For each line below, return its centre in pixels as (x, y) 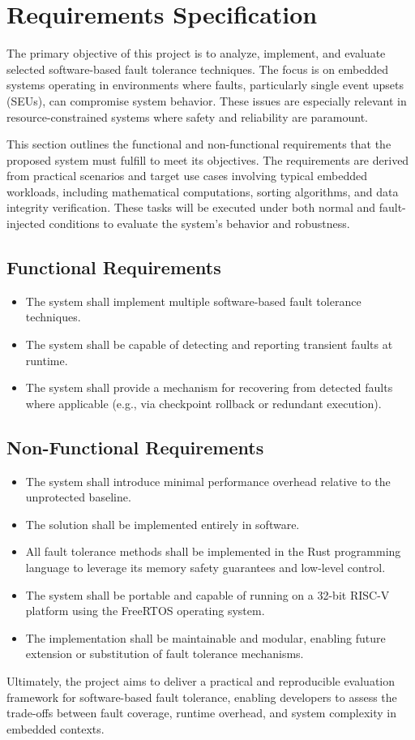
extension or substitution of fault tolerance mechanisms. (165, 654)
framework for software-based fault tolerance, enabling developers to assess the (202, 697)
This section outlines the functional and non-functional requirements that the (199, 144)
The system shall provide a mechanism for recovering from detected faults (209, 387)
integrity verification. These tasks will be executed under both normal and (191, 207)
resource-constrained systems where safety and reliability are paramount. (187, 116)
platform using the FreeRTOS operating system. (145, 611)
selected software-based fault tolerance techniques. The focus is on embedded (198, 69)
